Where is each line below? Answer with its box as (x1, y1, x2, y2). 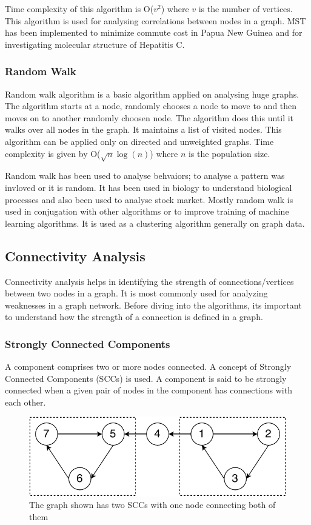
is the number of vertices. (198, 2, 293, 15)
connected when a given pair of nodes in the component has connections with (5, 384, 292, 396)
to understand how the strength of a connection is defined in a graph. (5, 310, 263, 323)
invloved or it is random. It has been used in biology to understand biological (5, 181, 292, 193)
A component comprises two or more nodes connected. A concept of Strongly (5, 360, 292, 373)
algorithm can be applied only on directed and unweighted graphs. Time (5, 135, 274, 147)
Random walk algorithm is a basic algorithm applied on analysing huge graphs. (5, 87, 299, 100)
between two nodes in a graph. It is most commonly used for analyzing (5, 287, 268, 299)
